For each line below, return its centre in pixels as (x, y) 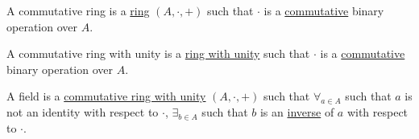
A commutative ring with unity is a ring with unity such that (158, 53)
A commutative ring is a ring (78, 10)
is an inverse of (297, 112)
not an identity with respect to (83, 112)
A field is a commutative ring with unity (106, 96)
